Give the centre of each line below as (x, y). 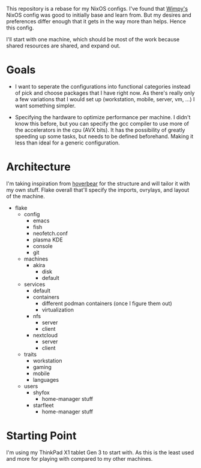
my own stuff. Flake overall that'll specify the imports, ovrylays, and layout (98, 190)
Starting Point (41, 436)
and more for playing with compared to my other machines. (79, 458)
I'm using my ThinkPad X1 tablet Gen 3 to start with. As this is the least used (100, 452)
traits (30, 354)
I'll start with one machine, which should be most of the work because (93, 39)
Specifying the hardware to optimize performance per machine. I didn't (103, 117)
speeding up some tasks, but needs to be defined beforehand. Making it (104, 136)
